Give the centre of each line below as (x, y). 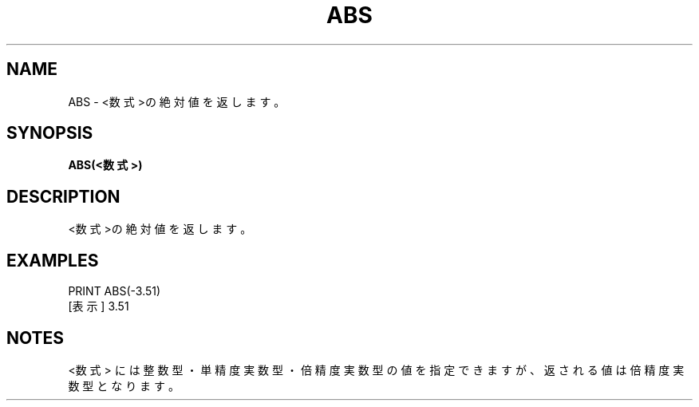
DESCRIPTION (63, 196)
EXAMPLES (53, 260)
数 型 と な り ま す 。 (124, 385)
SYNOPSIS (50, 133)
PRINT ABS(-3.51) (115, 291)
